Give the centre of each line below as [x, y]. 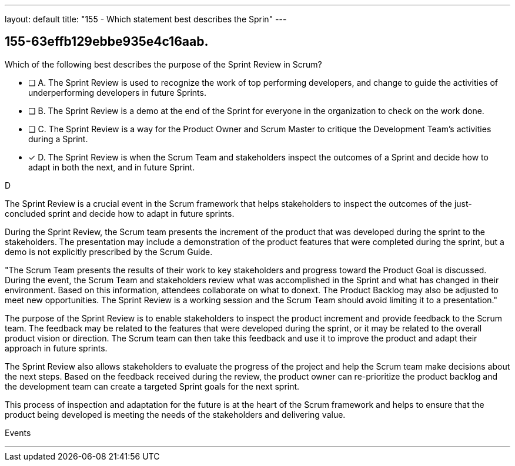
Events [18, 433]
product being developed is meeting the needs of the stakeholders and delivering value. [175, 414]
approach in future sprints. [56, 348]
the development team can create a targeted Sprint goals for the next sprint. [152, 386]
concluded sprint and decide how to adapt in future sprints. [120, 213]
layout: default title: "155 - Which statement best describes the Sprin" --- [146, 19]
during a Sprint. [58, 139]
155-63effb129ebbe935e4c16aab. [107, 42]
